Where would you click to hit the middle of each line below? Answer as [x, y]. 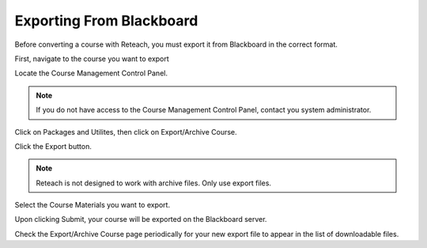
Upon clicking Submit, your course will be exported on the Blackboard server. [141, 219]
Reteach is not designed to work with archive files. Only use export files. [154, 183]
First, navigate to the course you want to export [92, 59]
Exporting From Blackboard [106, 21]
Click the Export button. [53, 146]
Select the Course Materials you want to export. [92, 205]
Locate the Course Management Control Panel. [91, 73]
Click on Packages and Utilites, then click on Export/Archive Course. [126, 132]
